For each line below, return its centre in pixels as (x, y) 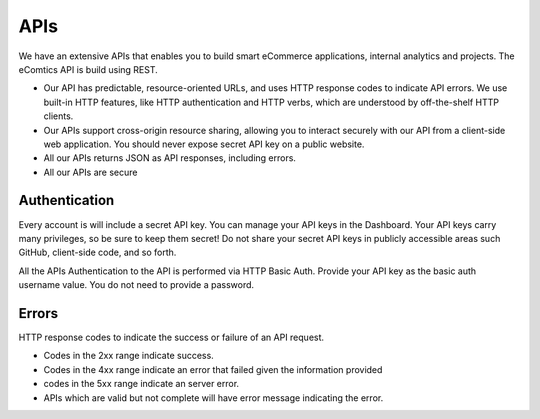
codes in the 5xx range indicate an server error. (141, 384)
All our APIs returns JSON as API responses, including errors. (170, 158)
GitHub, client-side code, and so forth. (97, 252)
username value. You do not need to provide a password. (136, 285)
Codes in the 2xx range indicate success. (128, 356)
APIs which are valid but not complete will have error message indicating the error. (213, 397)
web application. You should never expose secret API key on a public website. (204, 144)
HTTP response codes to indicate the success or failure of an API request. (171, 337)
